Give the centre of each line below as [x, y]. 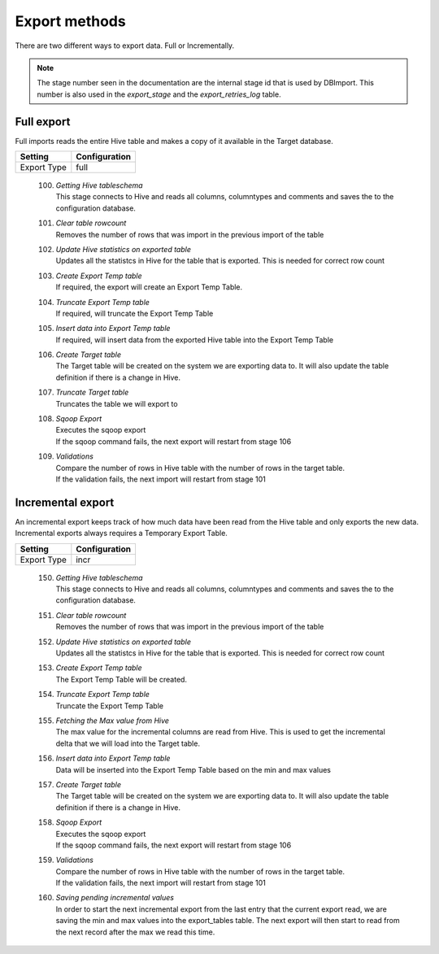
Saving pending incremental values [115, 898]
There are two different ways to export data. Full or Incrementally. [125, 46]
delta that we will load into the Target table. [128, 743]
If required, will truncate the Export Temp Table [135, 313]
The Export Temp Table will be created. [121, 679]
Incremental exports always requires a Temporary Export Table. [121, 534]
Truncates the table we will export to [117, 403]
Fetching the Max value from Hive [113, 721]
